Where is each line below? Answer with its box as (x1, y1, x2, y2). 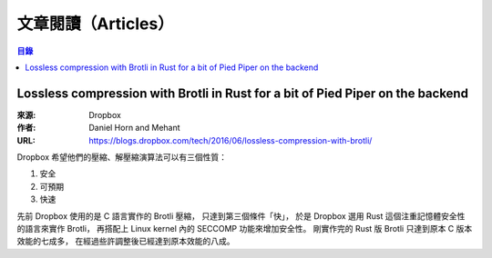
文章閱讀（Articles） (16, 14, 175, 34)
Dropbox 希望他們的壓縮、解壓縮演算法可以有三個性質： (16, 152, 228, 163)
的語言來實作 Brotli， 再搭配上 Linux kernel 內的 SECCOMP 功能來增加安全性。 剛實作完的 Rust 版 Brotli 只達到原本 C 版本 (16, 223, 473, 233)
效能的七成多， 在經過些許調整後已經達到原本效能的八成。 (16, 236, 235, 247)
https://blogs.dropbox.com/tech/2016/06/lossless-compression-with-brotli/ (88, 134, 373, 145)
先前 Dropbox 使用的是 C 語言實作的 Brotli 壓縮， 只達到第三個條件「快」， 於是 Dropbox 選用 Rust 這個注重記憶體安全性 (16, 210, 466, 222)
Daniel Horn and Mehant (88, 123, 181, 134)
